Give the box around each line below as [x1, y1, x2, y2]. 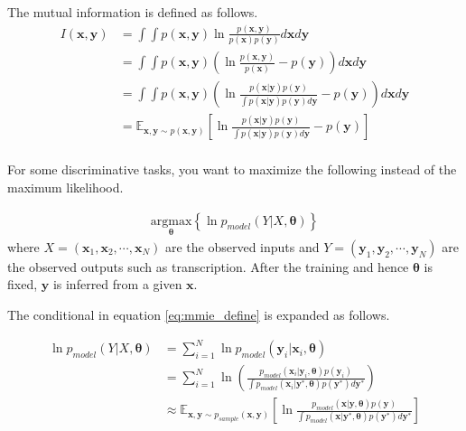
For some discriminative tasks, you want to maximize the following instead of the [7, 160, 457, 179]
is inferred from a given [52, 275, 182, 294]
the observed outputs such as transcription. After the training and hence [7, 257, 409, 276]
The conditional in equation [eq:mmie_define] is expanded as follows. [7, 305, 390, 323]
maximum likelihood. [7, 177, 124, 196]
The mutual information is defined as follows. [7, 3, 258, 21]
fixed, [7, 275, 38, 294]
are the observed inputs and [164, 237, 320, 256]
